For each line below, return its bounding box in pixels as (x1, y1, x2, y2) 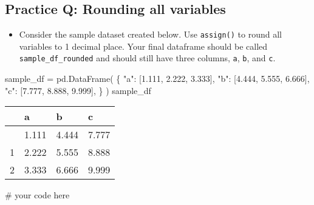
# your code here (5, 189, 70, 201)
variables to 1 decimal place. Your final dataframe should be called (19, 39, 268, 52)
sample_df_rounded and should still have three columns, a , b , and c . (19, 52, 276, 64)
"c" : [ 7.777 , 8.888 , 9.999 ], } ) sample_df (5, 84, 151, 96)
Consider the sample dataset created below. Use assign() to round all (19, 28, 282, 41)
